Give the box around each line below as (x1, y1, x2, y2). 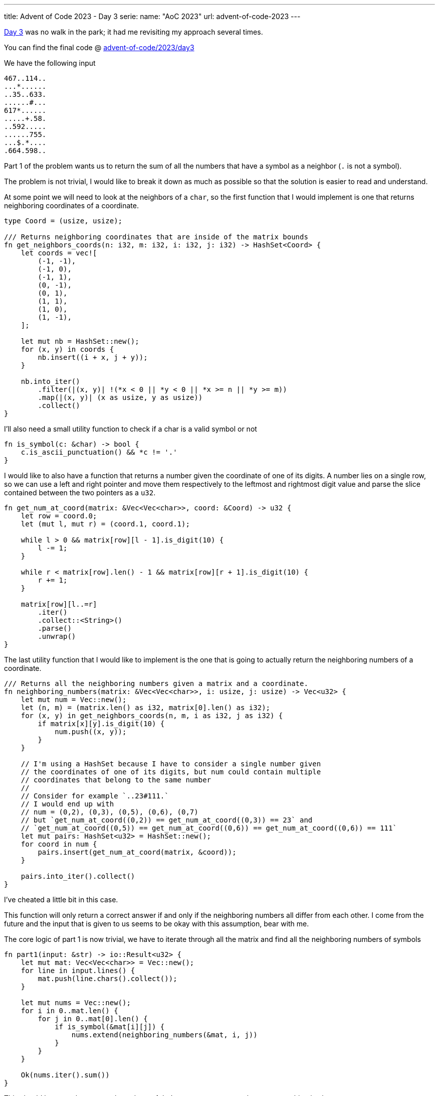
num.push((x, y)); (55, 728, 127, 736)
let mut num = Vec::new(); (21, 696, 127, 704)
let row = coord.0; (21, 512, 97, 520)
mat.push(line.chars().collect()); (38, 975, 177, 983)
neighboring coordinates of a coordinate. (4, 201, 139, 210)
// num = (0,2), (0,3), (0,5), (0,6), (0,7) (21, 808, 198, 816)
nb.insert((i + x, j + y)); (38, 353, 148, 361)
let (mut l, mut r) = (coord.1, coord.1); (21, 520, 190, 528)
